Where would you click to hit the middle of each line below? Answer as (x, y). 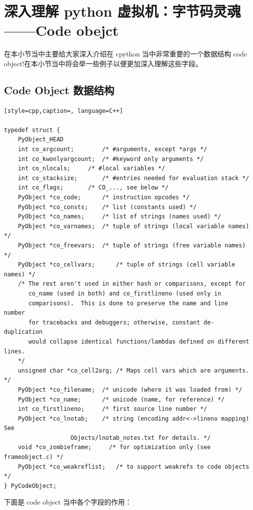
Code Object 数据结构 (59, 90)
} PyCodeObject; (30, 486)
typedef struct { (32, 130)
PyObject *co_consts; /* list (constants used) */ (107, 207)
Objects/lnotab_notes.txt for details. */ (141, 438)
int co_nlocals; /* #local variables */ (92, 169)
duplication (23, 332)
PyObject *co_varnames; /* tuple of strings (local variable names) (134, 226)
